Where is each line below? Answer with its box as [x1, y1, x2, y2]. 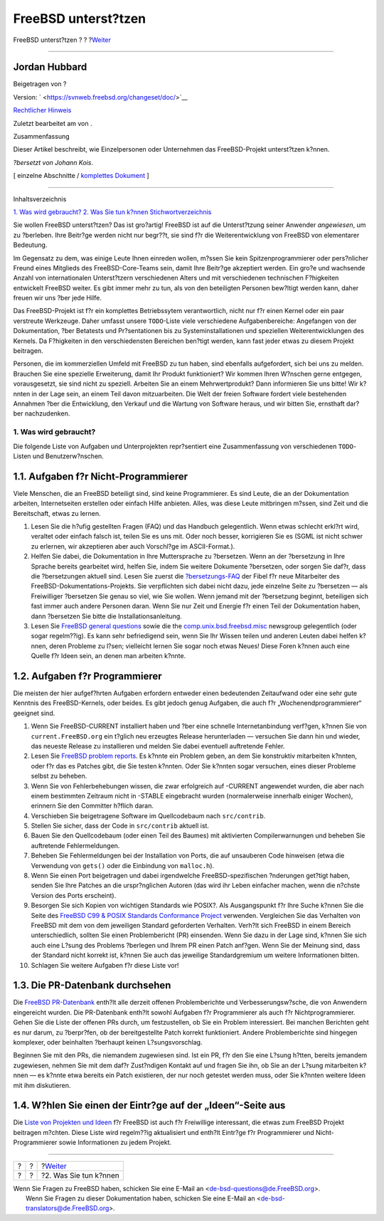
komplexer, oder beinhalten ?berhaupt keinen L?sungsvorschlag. [13, 1038, 203, 1046]
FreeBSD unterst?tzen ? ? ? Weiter [13, 36, 112, 44]
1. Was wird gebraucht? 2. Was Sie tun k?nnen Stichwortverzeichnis [13, 207, 212, 216]
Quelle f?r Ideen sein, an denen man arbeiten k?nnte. [31, 652, 186, 660]
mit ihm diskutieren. [13, 1081, 71, 1089]
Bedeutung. [13, 240, 48, 249]
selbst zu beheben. [31, 772, 87, 781]
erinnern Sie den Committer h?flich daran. [31, 801, 154, 810]
